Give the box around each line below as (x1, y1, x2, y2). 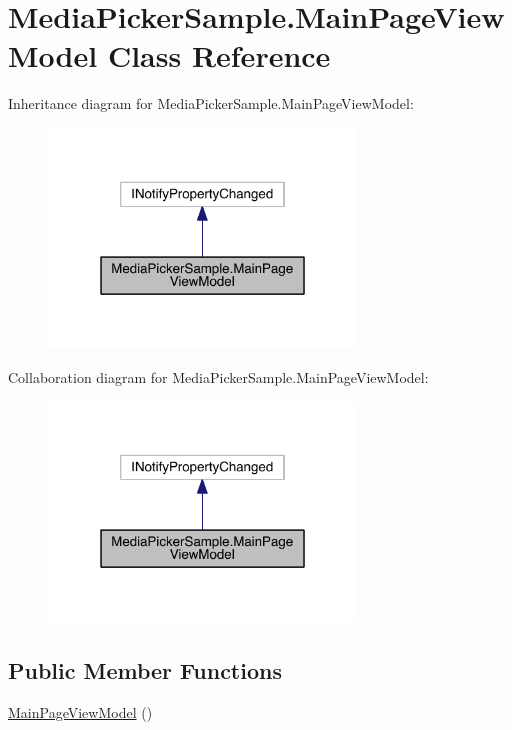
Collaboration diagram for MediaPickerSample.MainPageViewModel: (8, 366, 429, 387)
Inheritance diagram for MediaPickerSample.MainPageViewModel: (8, 93, 414, 114)
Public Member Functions (8, 655, 282, 686)
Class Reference (107, 35, 331, 76)
